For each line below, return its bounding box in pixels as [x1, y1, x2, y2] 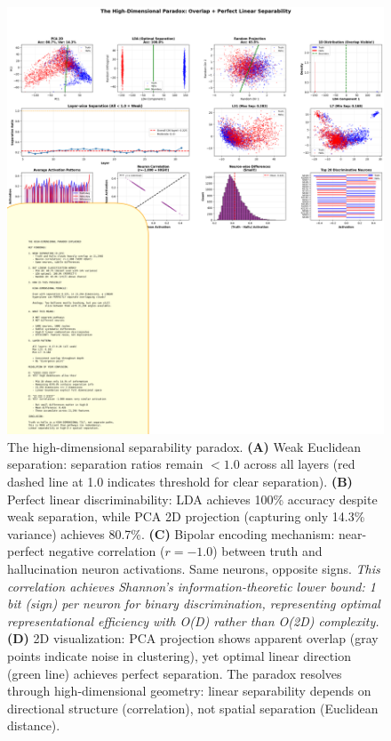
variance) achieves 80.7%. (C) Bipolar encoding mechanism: [7, 524, 335, 543]
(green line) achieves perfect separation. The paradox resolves [7, 664, 342, 682]
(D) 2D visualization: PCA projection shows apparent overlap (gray [7, 629, 379, 648]
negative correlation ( [48, 542, 165, 560]
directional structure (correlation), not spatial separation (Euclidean [7, 698, 379, 717]
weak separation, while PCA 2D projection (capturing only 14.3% [7, 507, 365, 526]
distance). [7, 716, 60, 735]
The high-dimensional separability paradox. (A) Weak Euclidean [7, 437, 362, 455]
